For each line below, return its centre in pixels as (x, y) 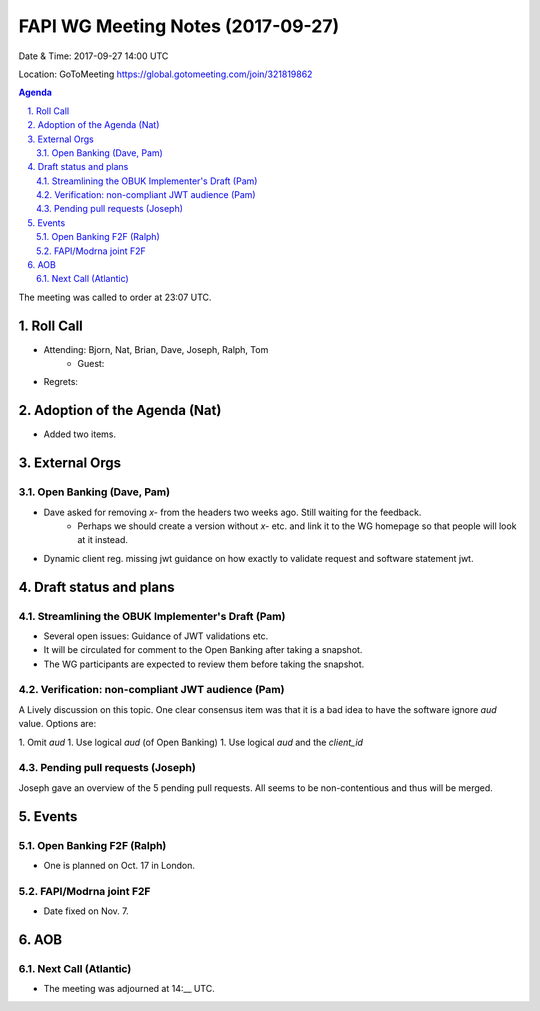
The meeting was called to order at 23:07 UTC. (115, 297)
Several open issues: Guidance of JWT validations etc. (156, 636)
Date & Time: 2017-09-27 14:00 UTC (93, 56)
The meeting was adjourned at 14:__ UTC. (129, 989)
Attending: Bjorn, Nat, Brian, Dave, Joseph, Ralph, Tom (156, 349)
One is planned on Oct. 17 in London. (119, 865)
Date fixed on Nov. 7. (86, 911)
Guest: (91, 364)
